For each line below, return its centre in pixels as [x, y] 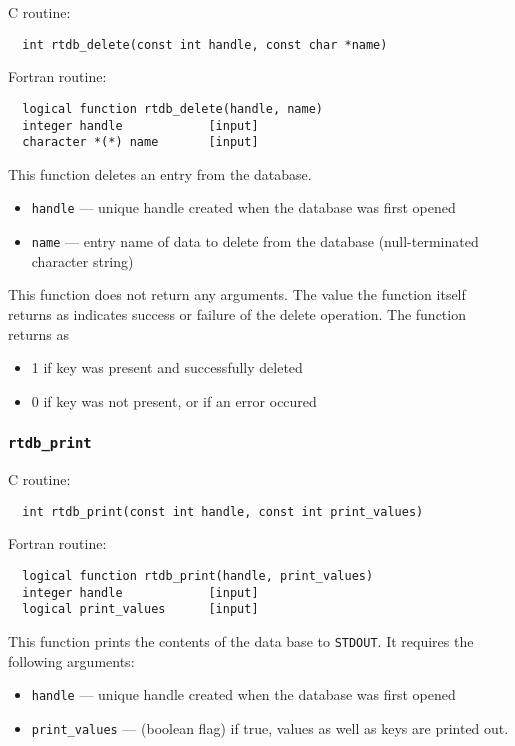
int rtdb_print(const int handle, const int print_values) [223, 511]
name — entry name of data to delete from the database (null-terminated [255, 241]
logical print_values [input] [140, 609]
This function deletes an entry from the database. [160, 173]
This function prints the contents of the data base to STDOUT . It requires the [241, 640]
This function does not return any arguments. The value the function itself [237, 294]
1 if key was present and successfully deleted [167, 367]
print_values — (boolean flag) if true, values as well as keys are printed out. [270, 727]
